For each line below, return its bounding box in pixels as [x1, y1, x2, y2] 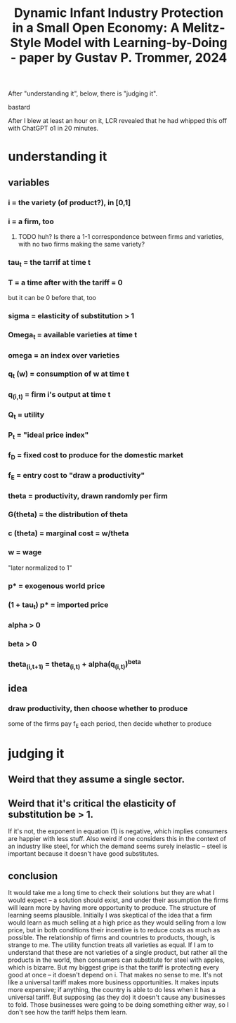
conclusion [8, 870, 58, 882]
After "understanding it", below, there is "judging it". [8, 89, 157, 98]
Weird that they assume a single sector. [8, 774, 185, 786]
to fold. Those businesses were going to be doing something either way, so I [8, 1000, 229, 1009]
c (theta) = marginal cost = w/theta [8, 528, 129, 538]
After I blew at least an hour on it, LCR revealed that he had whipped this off [8, 117, 228, 125]
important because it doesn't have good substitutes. [8, 849, 159, 858]
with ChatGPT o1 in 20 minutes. [8, 124, 99, 133]
